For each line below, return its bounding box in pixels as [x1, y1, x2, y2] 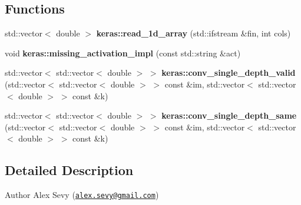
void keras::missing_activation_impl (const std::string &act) [5, 46, 241, 59]
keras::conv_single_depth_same [161, 109, 297, 122]
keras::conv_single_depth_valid [161, 66, 296, 79]
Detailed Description [5, 161, 134, 179]
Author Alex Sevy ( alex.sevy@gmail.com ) [5, 189, 159, 201]
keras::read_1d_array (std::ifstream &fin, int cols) [96, 27, 291, 39]
